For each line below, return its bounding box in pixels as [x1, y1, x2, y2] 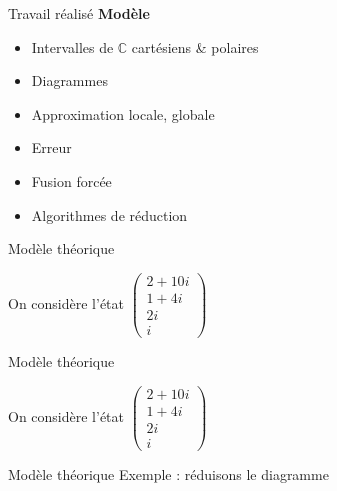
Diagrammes [31, 70, 108, 91]
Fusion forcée [31, 170, 112, 191]
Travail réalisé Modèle [8, 3, 150, 23]
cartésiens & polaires [131, 36, 259, 57]
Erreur [31, 137, 72, 158]
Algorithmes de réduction [31, 204, 188, 225]
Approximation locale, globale [31, 103, 215, 124]
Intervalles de [31, 36, 114, 57]
